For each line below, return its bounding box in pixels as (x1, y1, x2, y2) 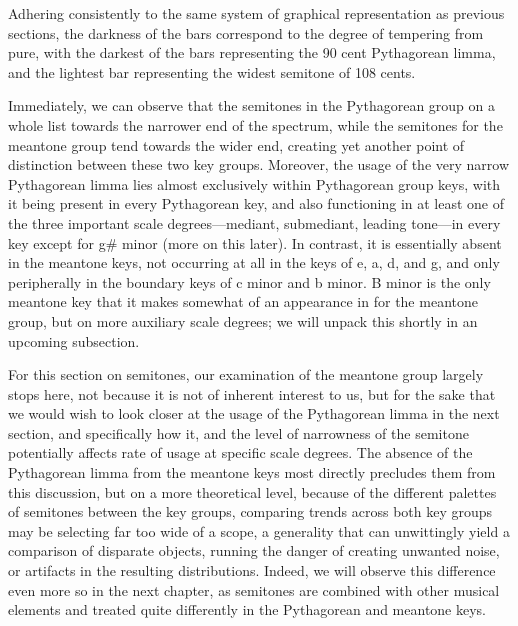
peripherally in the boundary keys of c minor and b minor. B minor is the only (8, 271, 491, 292)
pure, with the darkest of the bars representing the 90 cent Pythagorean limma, (8, 42, 496, 63)
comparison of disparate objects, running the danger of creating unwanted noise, (8, 540, 500, 561)
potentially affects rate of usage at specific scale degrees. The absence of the (8, 442, 473, 463)
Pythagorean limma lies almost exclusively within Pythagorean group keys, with (8, 173, 500, 194)
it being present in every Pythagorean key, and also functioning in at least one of (8, 193, 505, 214)
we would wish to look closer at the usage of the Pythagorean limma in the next (8, 403, 500, 424)
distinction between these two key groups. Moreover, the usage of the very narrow (8, 154, 510, 175)
